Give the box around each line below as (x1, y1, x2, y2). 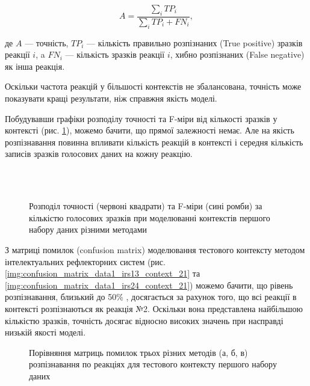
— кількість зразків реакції (65, 48, 165, 61)
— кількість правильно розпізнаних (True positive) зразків (87, 36, 303, 49)
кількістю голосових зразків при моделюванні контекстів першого (29, 211, 270, 224)
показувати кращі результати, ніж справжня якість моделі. (5, 92, 217, 104)
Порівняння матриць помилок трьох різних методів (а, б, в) (29, 346, 248, 358)
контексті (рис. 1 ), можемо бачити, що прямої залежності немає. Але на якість (5, 124, 294, 136)
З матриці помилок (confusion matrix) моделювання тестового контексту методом (5, 243, 305, 256)
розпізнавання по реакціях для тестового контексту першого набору (29, 358, 277, 370)
